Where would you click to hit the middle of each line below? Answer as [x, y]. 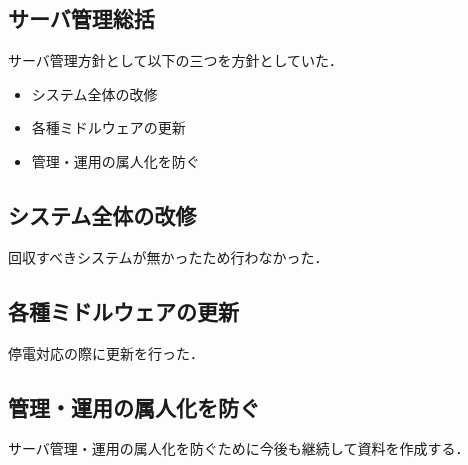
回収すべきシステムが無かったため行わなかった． [168, 256]
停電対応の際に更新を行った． [106, 352]
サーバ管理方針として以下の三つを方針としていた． [176, 60]
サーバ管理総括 [81, 18]
